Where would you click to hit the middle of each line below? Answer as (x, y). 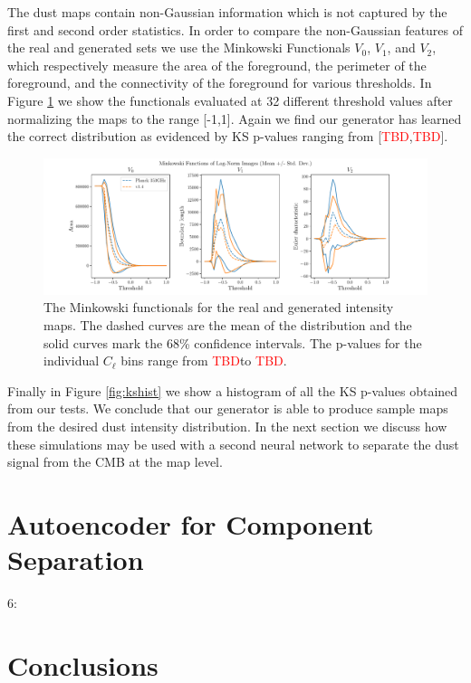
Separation (76, 560)
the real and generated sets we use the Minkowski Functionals (179, 47)
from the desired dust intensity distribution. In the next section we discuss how (227, 427)
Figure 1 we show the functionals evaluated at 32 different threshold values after (230, 100)
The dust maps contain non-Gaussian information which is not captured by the (227, 12)
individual (72, 360)
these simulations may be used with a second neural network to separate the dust (233, 444)
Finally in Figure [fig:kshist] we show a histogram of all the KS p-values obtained (233, 390)
